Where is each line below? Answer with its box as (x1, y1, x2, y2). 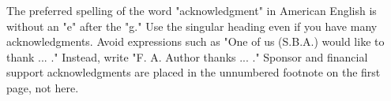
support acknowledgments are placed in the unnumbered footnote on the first (6, 64, 381, 80)
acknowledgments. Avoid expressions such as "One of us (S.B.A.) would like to (6, 33, 385, 50)
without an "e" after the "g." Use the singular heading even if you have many (6, 17, 378, 34)
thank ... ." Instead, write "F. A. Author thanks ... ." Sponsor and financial (6, 48, 368, 65)
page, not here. (6, 79, 79, 95)
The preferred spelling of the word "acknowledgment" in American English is (6, 2, 377, 18)
